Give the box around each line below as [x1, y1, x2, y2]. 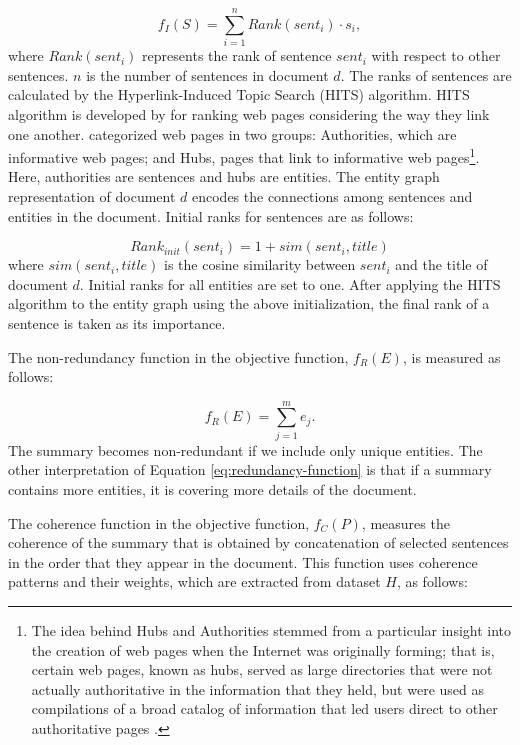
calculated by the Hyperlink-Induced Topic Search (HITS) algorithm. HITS [8, 84, 470, 105]
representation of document [8, 185, 176, 206]
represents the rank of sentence [142, 45, 332, 66]
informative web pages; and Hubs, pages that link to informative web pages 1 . [8, 144, 480, 167]
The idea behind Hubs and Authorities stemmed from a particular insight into [31, 619, 512, 640]
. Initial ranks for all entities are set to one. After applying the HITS [79, 273, 501, 294]
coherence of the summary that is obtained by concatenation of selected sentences [8, 532, 509, 553]
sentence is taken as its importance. [8, 312, 226, 333]
